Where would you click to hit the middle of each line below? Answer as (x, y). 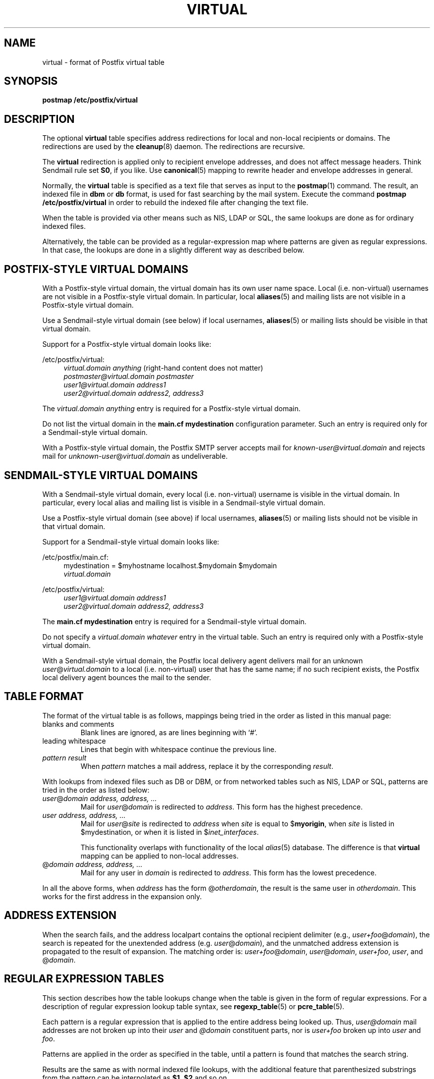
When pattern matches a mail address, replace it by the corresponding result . (207, 766)
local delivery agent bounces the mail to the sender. (127, 677)
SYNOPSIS (31, 81)
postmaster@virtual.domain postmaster (129, 377)
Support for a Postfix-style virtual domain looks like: (127, 344)
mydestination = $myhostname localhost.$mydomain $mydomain (170, 565)
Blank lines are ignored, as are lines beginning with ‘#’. (169, 732)
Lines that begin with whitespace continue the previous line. (178, 749)
